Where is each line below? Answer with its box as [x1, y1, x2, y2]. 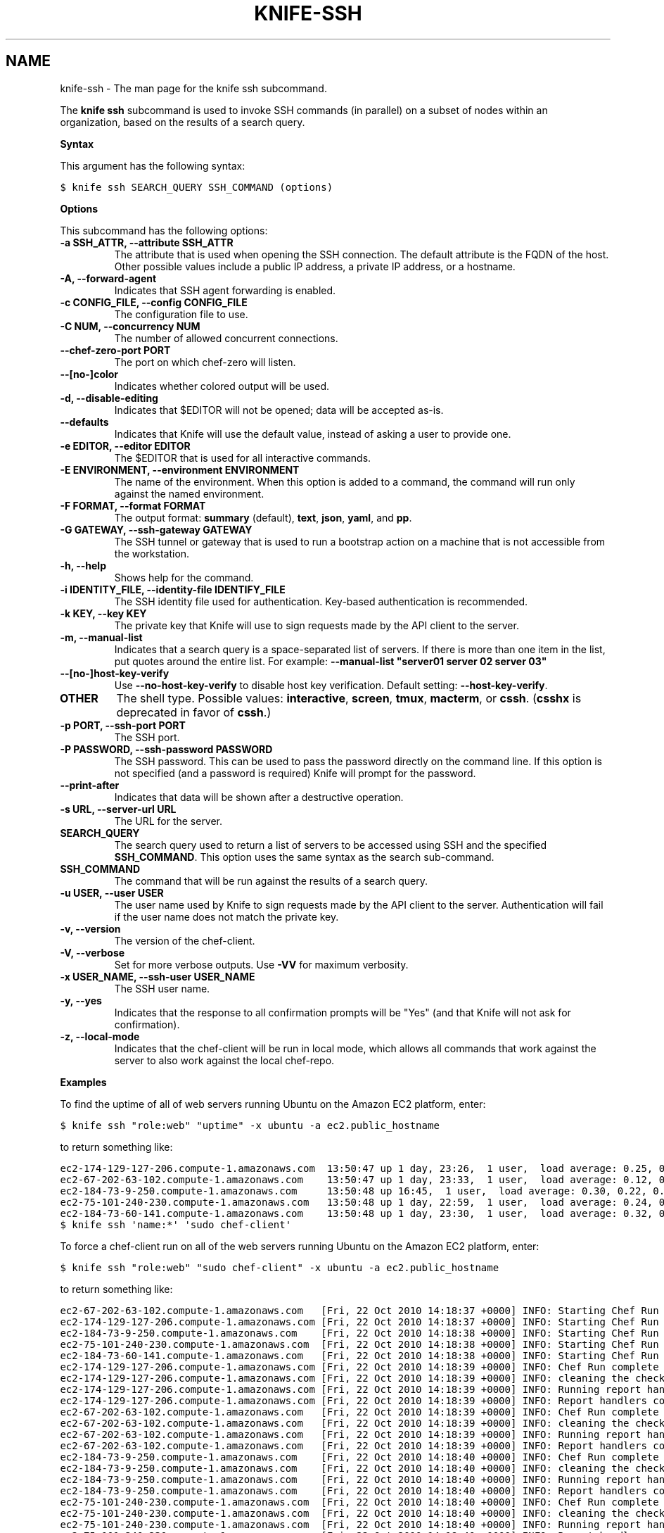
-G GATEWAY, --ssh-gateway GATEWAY [60, 523, 253, 536]
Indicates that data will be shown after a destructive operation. [114, 790, 404, 803]
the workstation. [114, 547, 190, 560]
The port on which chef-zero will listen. [114, 355, 296, 368]
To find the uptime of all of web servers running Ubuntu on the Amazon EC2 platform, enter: [60, 1097, 486, 1110]
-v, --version [60, 922, 121, 935]
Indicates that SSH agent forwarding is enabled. [114, 284, 336, 296]
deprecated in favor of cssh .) [116, 705, 272, 719]
